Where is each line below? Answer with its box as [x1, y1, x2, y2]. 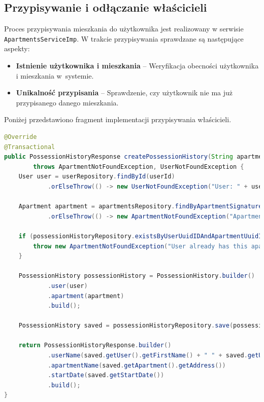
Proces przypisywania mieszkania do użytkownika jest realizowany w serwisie [4, 23, 244, 34]
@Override [4, 133, 37, 141]
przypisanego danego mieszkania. [16, 97, 119, 107]
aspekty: [4, 43, 30, 54]
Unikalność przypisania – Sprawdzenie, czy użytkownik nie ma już [16, 87, 233, 98]
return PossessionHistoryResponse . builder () [18, 342, 172, 349]
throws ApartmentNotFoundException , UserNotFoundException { [33, 163, 244, 170]
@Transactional [4, 143, 55, 151]
